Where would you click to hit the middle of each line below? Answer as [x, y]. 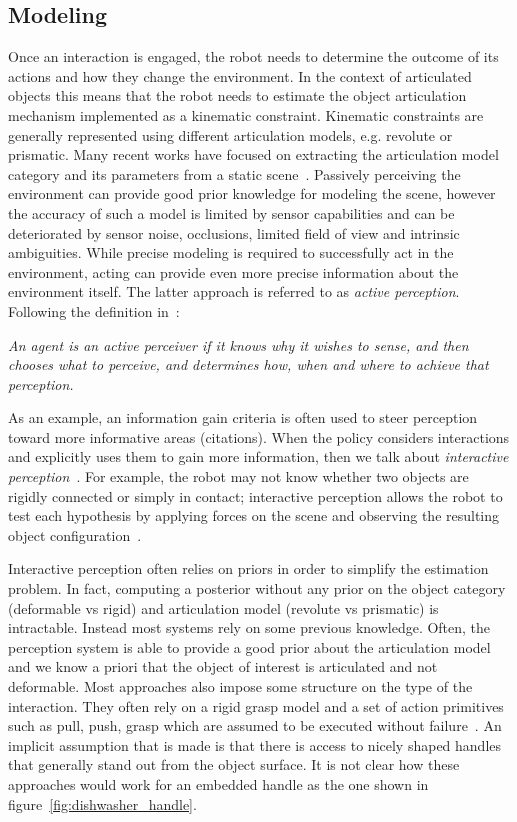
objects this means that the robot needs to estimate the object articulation [237, 95]
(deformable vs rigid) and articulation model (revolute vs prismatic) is [223, 607]
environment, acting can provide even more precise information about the [233, 271]
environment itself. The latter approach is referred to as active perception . [234, 291]
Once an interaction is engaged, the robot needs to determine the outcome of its [253, 56]
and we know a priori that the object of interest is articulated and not [223, 666]
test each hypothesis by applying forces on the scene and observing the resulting [254, 515]
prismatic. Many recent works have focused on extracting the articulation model [253, 154]
